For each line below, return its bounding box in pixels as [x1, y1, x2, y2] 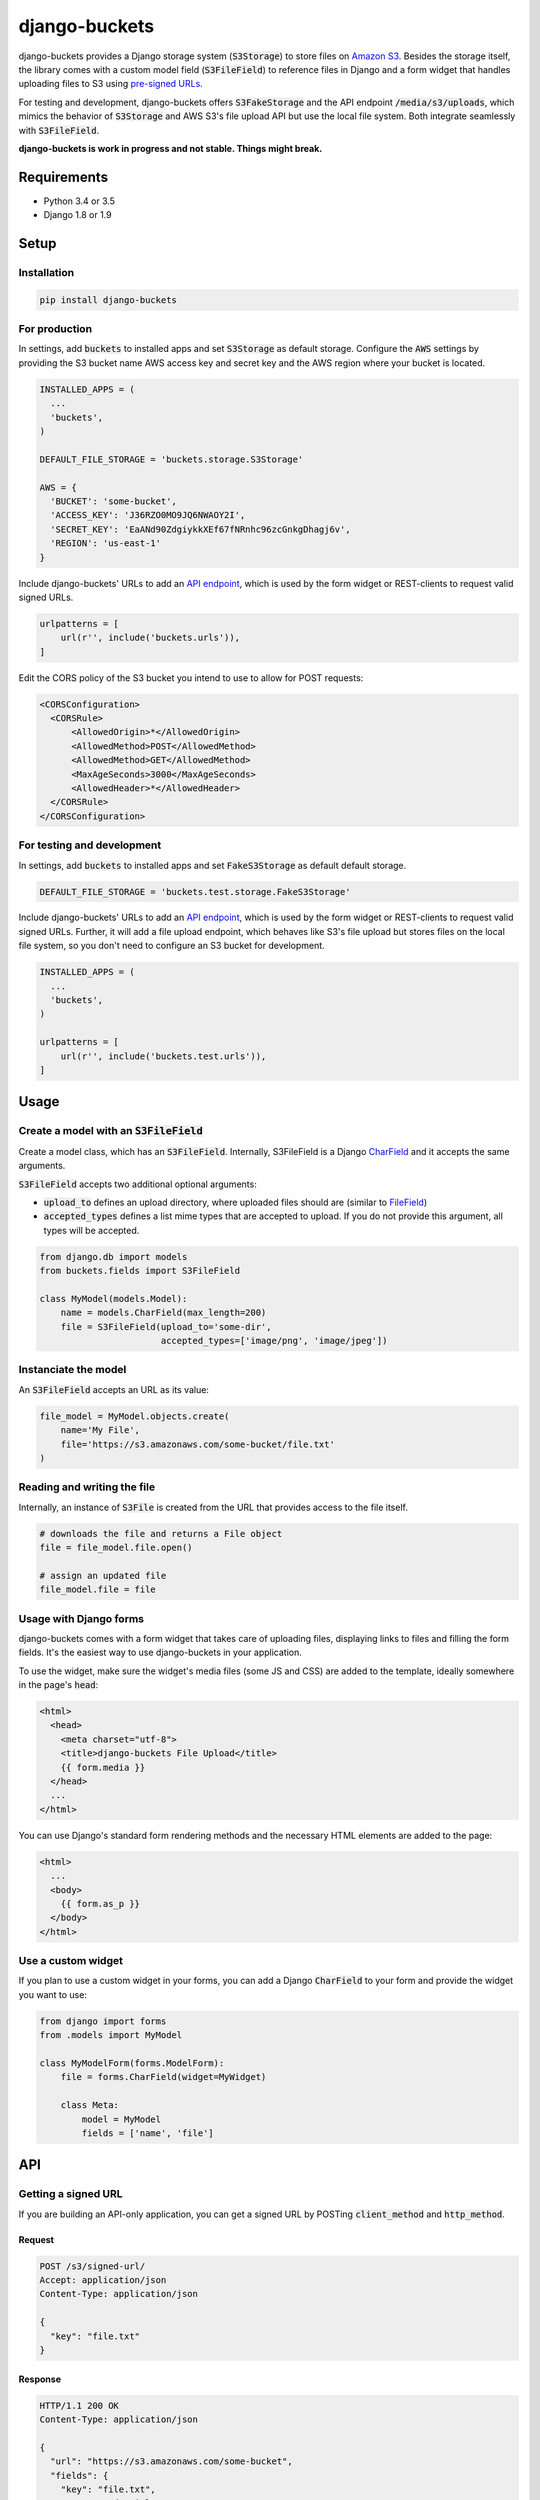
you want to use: [18, 1988, 87, 2000]
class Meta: [60, 2100, 120, 2111]
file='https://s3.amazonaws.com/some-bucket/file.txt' [60, 1438, 335, 1450]
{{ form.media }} [60, 1761, 146, 1773]
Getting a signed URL [18, 2187, 124, 2201]
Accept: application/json [39, 2275, 167, 2286]
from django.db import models [39, 1251, 188, 1262]
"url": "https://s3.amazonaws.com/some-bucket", [50, 2456, 294, 2467]
